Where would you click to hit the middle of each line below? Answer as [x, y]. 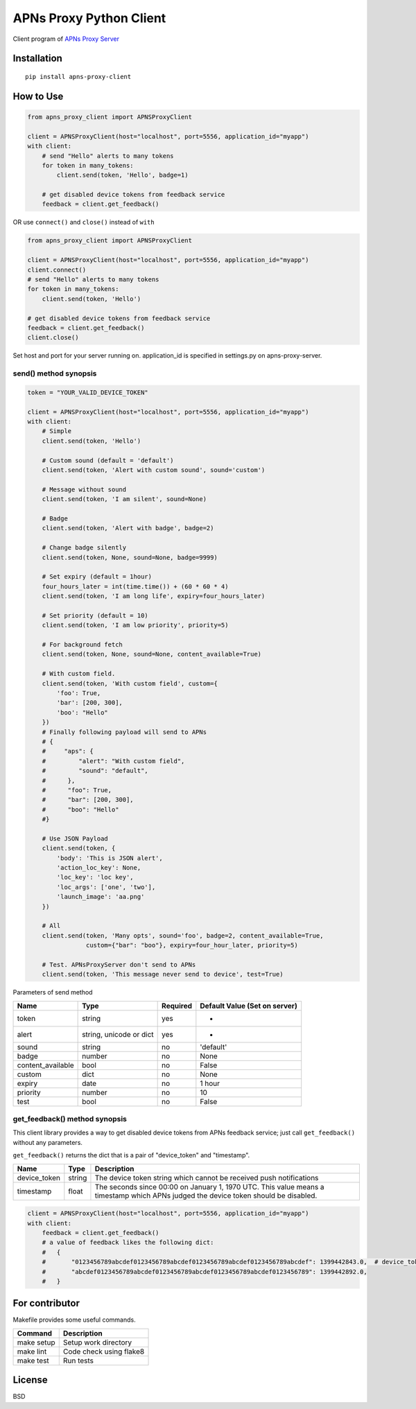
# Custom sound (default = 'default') [108, 460]
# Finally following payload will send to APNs [124, 732]
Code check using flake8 [104, 1351]
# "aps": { [68, 751]
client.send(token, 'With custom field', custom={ [130, 683]
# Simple [57, 431]
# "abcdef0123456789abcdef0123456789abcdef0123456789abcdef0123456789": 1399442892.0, [205, 1271]
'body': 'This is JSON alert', [110, 858]
